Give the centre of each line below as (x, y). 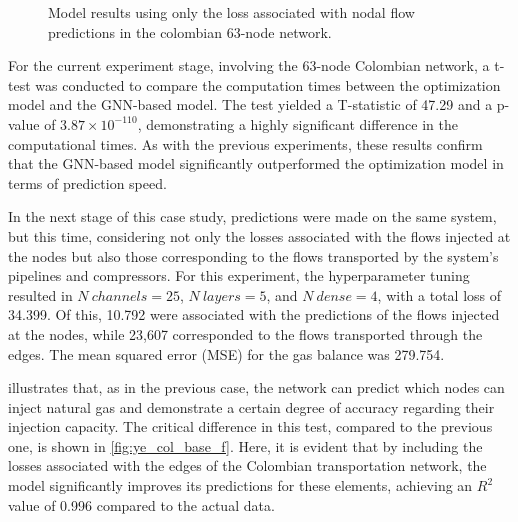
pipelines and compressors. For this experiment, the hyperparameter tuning (239, 275)
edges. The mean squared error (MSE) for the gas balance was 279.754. (226, 353)
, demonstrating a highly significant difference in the (297, 123)
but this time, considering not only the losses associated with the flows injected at (259, 235)
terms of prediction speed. (87, 182)
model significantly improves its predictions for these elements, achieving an (240, 485)
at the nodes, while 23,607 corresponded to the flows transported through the (245, 333)
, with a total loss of (439, 294)
